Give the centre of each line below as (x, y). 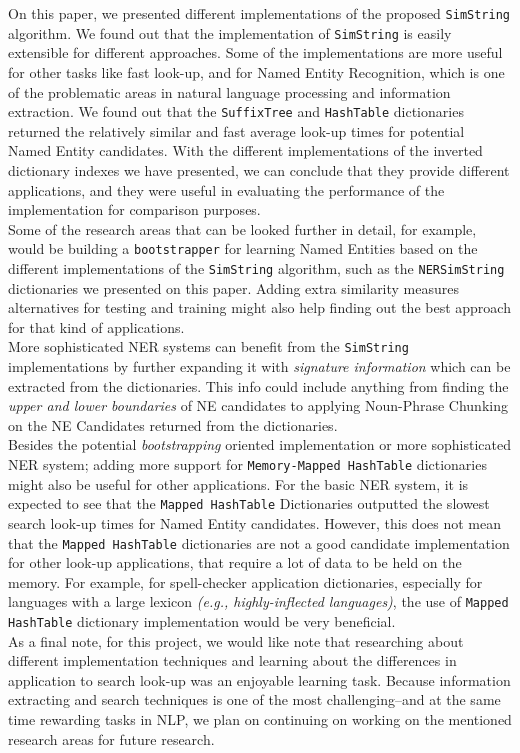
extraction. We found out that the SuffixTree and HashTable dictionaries (236, 111)
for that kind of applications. (96, 326)
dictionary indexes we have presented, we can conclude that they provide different (259, 169)
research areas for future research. (111, 738)
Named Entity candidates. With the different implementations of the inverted (245, 150)
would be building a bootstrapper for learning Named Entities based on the (243, 248)
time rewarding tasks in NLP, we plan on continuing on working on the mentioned (260, 719)
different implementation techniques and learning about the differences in (232, 660)
